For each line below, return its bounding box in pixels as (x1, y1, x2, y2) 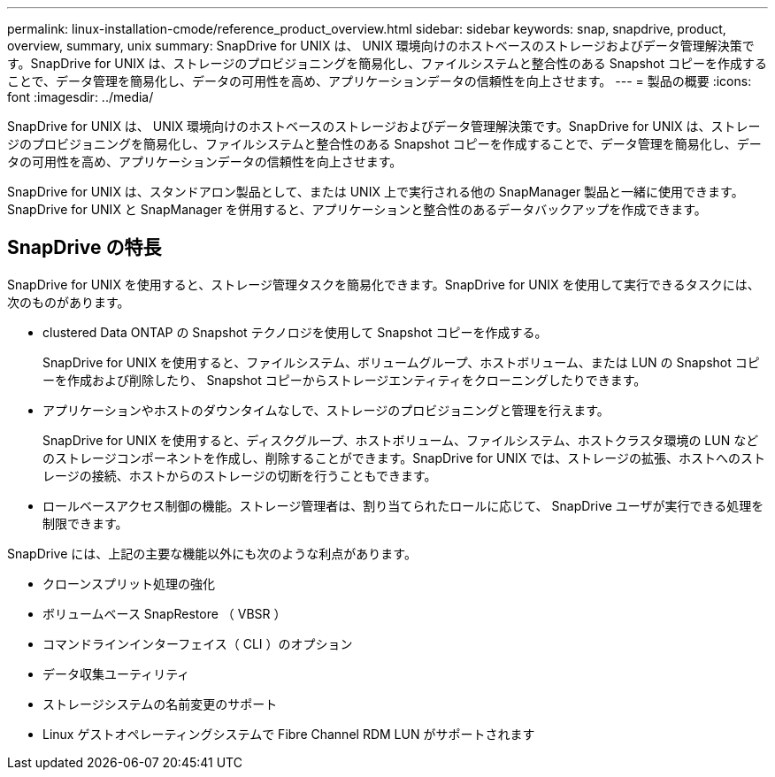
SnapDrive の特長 (7, 236, 162, 259)
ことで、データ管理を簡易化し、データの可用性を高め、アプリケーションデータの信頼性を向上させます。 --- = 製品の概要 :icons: (7, 73, 752, 88)
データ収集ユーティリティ (42, 665, 190, 681)
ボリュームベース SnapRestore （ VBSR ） (42, 605, 287, 621)
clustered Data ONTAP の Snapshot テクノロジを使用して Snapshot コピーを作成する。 (42, 324, 548, 340)
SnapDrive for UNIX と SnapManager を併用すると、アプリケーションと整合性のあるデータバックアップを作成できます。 (7, 202, 707, 217)
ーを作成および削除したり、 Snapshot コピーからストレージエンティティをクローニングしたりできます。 (42, 372, 647, 388)
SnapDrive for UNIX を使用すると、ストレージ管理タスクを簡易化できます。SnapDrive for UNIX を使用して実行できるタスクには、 (7, 276, 760, 292)
